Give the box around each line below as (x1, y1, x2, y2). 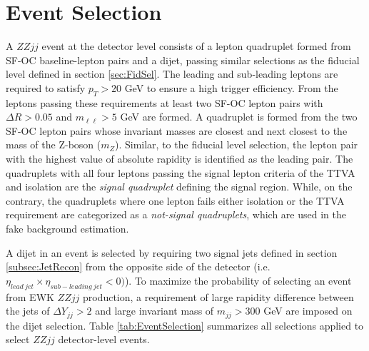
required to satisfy (6, 80, 86, 95)
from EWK (6, 289, 54, 304)
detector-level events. (58, 332, 150, 347)
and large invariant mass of (95, 303, 214, 318)
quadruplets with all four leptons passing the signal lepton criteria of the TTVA (6, 165, 355, 180)
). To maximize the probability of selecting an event (124, 273, 352, 288)
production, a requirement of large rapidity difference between (82, 289, 354, 304)
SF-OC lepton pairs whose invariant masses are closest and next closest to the (6, 123, 348, 138)
